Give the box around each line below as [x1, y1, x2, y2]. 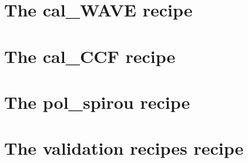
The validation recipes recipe [4, 136, 244, 160]
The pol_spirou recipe [4, 89, 190, 114]
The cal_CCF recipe [4, 44, 176, 68]
